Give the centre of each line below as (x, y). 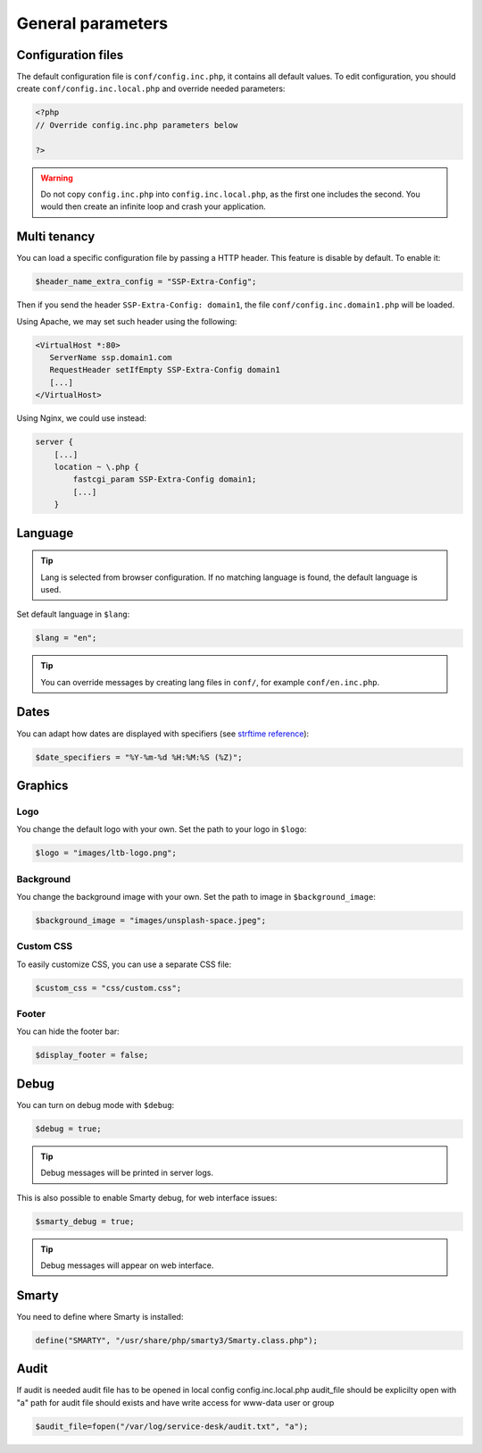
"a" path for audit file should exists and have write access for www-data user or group (175, 1402)
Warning (57, 178)
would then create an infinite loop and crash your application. (154, 206)
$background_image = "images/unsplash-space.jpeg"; (151, 920)
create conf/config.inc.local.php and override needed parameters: (151, 88)
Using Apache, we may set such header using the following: (127, 321)
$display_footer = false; (92, 1055)
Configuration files (70, 55)
